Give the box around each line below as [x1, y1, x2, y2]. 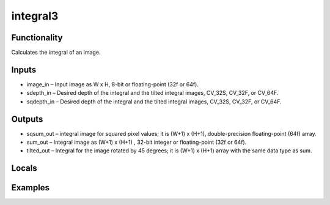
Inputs [11, 64, 37, 75]
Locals [11, 163, 37, 174]
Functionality [11, 32, 63, 43]
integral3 [11, 9, 59, 23]
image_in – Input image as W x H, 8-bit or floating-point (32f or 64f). [26, 80, 199, 88]
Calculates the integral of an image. [11, 49, 101, 56]
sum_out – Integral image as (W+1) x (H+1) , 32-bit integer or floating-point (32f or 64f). [26, 138, 247, 146]
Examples [11, 182, 50, 193]
